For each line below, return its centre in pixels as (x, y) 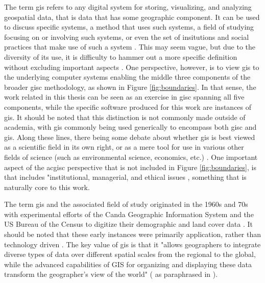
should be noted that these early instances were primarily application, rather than (133, 234)
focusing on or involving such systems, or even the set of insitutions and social (127, 37)
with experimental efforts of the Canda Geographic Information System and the (129, 214)
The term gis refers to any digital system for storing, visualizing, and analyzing (128, 7)
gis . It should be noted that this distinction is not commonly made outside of (125, 117)
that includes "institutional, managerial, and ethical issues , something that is (125, 177)
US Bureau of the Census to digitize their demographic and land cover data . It (129, 224)
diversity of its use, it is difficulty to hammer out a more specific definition (121, 56)
